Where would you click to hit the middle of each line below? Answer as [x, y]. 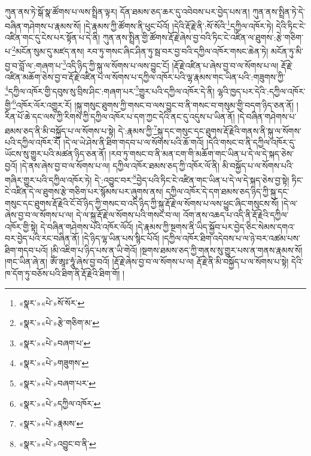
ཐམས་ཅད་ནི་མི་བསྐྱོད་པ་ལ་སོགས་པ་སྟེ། [60, 130]
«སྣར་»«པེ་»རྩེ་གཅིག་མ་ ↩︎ [59, 323]
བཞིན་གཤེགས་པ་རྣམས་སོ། [43, 25]
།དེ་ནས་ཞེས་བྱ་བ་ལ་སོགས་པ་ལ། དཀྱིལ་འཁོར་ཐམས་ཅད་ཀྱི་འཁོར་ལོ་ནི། [120, 166]
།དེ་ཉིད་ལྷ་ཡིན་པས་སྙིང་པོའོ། [121, 238]
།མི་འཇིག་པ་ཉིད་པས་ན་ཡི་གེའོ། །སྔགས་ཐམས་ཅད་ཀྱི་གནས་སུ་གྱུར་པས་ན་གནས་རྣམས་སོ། [176, 250]
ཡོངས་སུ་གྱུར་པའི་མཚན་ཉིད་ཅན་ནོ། [56, 154]
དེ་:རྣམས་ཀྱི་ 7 [138, 129]
